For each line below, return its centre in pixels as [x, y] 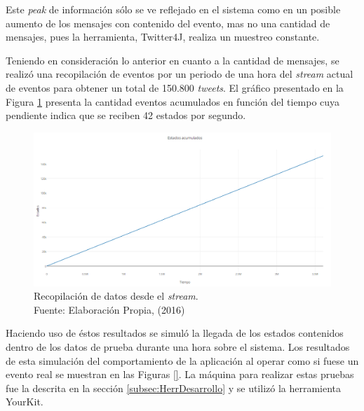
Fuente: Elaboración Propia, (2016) [109, 309]
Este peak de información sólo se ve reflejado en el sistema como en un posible [173, 9]
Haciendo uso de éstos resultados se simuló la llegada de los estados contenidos [175, 333]
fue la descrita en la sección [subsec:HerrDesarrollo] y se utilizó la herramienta [174, 388]
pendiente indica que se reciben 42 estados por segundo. [126, 115]
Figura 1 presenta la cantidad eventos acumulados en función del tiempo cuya [173, 101]
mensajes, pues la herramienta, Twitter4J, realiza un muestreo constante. [163, 37]
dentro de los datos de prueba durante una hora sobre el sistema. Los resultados [178, 346]
